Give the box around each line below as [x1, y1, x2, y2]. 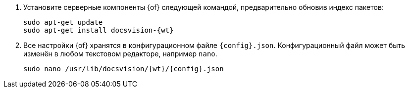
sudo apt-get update [23, 18, 103, 26]
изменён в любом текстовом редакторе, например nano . [23, 49, 217, 58]
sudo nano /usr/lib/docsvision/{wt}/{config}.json [23, 65, 224, 73]
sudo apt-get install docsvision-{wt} [23, 26, 174, 34]
